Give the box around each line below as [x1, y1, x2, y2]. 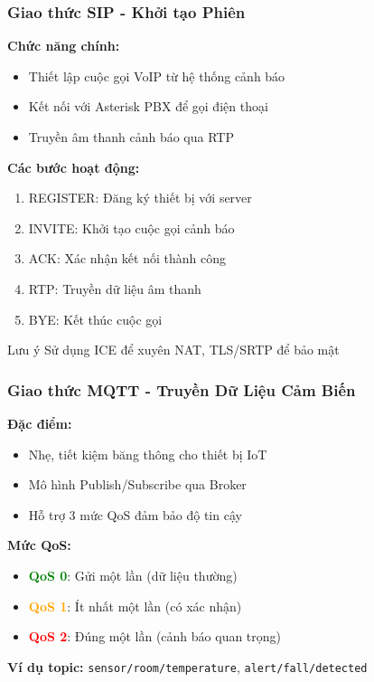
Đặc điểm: [7, 413, 72, 432]
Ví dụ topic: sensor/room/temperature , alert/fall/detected [7, 657, 368, 676]
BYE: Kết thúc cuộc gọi [28, 309, 163, 328]
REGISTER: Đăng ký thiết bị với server [28, 188, 252, 207]
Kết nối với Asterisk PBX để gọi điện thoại [28, 97, 268, 116]
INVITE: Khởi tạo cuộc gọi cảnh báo [28, 218, 235, 237]
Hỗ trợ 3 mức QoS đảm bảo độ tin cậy [28, 505, 242, 524]
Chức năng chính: [7, 36, 120, 55]
